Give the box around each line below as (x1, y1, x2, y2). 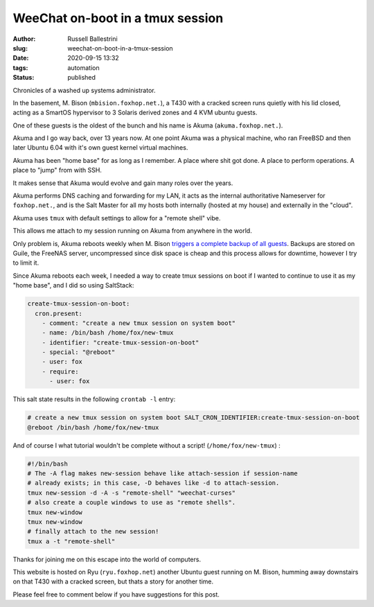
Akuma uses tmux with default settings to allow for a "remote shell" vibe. (12, 213, 221, 222)
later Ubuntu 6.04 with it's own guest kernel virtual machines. (12, 143, 188, 152)
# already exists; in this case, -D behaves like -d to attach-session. (27, 479, 280, 487)
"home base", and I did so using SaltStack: (12, 281, 134, 290)
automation (67, 63, 100, 72)
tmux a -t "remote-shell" (27, 537, 116, 545)
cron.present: (35, 309, 83, 317)
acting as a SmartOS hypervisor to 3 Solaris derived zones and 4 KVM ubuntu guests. (12, 108, 258, 117)
